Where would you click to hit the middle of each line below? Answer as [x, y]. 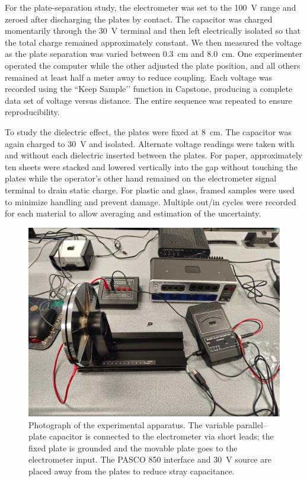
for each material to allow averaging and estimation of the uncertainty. [133, 213]
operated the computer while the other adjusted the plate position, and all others [153, 65]
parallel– [252, 424]
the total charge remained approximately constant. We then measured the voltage [153, 42]
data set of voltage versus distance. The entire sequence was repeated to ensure [148, 100]
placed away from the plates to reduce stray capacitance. [132, 471]
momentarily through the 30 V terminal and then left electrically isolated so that [153, 31]
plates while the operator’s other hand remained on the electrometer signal [141, 178]
